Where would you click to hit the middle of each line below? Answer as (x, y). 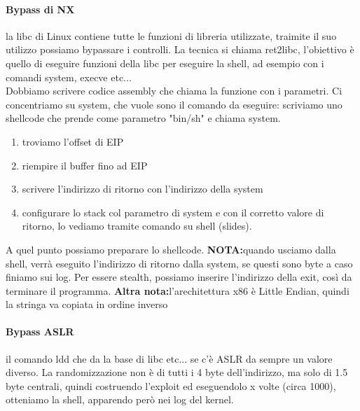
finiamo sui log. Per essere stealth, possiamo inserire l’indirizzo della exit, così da (179, 277)
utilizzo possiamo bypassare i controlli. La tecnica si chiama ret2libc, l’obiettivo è (180, 49)
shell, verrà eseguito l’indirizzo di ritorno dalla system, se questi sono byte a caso (179, 263)
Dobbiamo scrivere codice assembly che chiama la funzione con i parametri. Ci (174, 91)
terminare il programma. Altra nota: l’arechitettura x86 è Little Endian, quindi (178, 290)
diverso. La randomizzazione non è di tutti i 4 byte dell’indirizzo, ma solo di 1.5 (177, 372)
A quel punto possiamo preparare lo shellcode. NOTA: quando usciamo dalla (171, 249)
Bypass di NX (40, 9)
